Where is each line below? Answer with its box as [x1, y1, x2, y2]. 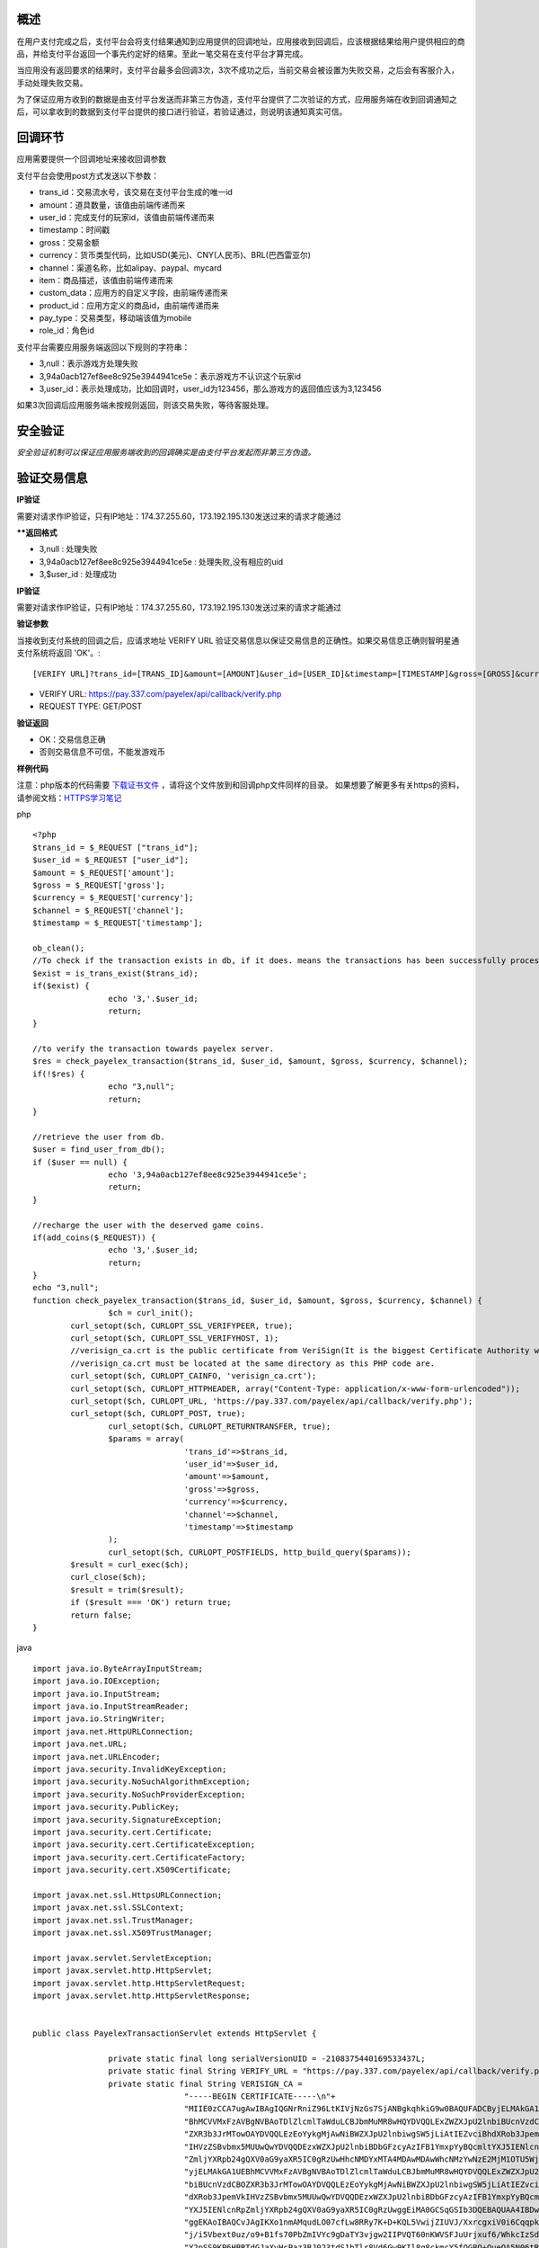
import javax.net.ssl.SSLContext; [32, 1903, 184, 1913]
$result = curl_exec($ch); [70, 1560, 190, 1570]
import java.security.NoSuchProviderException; [32, 1789, 246, 1799]
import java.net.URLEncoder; [32, 1752, 161, 1762]
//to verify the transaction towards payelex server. [32, 1044, 274, 1054]
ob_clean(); [32, 942, 85, 953]
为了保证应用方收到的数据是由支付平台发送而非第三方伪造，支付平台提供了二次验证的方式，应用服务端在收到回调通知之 [16, 94, 457, 105]
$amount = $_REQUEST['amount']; [32, 868, 175, 878]
